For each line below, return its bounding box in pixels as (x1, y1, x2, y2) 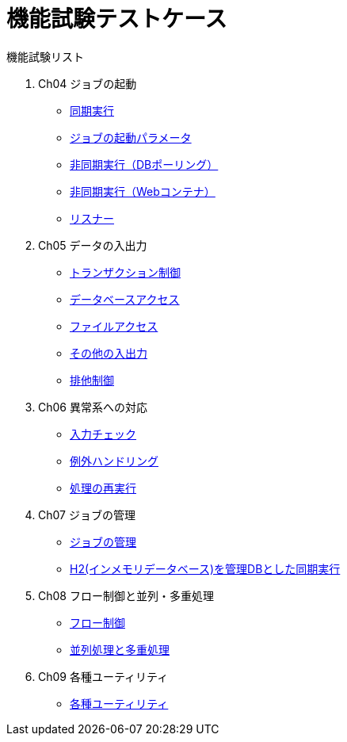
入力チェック (70, 426, 136, 441)
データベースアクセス (70, 292, 180, 306)
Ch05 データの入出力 (38, 238, 147, 252)
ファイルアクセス (70, 319, 158, 333)
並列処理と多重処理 (70, 642, 170, 656)
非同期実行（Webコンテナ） (70, 184, 215, 198)
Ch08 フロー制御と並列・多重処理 (38, 588, 214, 602)
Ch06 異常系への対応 (38, 400, 147, 414)
